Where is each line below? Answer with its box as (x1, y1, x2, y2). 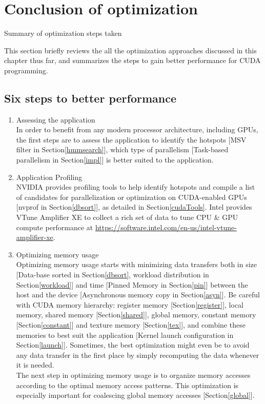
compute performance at (16, 221, 93, 232)
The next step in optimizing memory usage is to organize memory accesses (16, 369, 251, 380)
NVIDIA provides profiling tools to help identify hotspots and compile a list (16, 181, 255, 192)
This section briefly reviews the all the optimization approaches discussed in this (4, 45, 257, 55)
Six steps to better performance (4, 90, 176, 106)
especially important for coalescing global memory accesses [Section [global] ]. (16, 390, 255, 400)
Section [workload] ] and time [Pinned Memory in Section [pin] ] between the (16, 279, 248, 290)
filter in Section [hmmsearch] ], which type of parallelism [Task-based (16, 144, 229, 155)
